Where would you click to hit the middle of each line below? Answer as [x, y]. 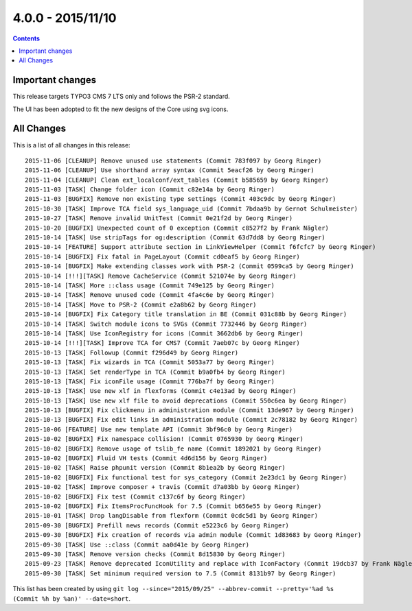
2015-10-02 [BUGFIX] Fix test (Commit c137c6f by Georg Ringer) [136, 496]
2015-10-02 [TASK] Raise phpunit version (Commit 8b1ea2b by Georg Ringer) [155, 468]
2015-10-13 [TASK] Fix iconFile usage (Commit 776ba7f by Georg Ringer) [150, 381]
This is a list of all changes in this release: [71, 145]
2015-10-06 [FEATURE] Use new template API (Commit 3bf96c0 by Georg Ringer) [159, 429]
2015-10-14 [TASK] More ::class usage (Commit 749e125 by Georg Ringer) [150, 286]
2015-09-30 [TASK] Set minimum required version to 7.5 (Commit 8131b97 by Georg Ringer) [181, 573]
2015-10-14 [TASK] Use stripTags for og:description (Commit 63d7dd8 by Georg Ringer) [175, 238]
